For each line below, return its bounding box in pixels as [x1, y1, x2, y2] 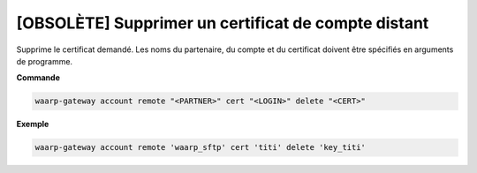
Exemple [16, 119, 49, 130]
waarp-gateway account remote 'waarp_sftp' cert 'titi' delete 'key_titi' [34, 142, 367, 153]
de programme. [16, 56, 73, 66]
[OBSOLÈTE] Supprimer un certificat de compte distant [16, 13, 429, 33]
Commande [16, 72, 61, 83]
